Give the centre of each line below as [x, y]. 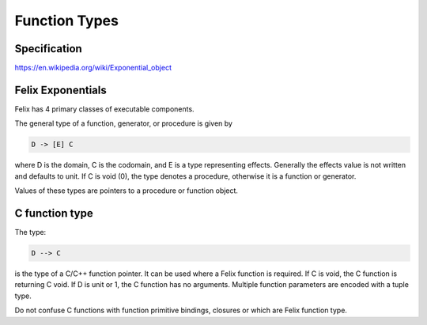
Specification [48, 49]
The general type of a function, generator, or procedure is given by [124, 123]
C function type [54, 213]
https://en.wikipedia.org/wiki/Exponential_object [93, 68]
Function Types [66, 21]
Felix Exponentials [60, 90]
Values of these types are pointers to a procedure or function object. [127, 191]
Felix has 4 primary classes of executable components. [104, 109]
